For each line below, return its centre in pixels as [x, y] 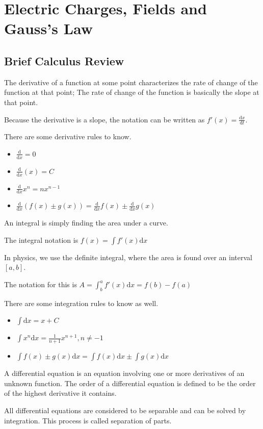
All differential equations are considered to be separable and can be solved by [125, 410]
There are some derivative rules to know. [68, 136]
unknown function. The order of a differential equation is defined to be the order [130, 383]
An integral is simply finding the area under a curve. [86, 223]
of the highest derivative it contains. [60, 393]
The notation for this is [41, 284]
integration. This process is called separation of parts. [88, 420]
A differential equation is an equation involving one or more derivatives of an [124, 373]
